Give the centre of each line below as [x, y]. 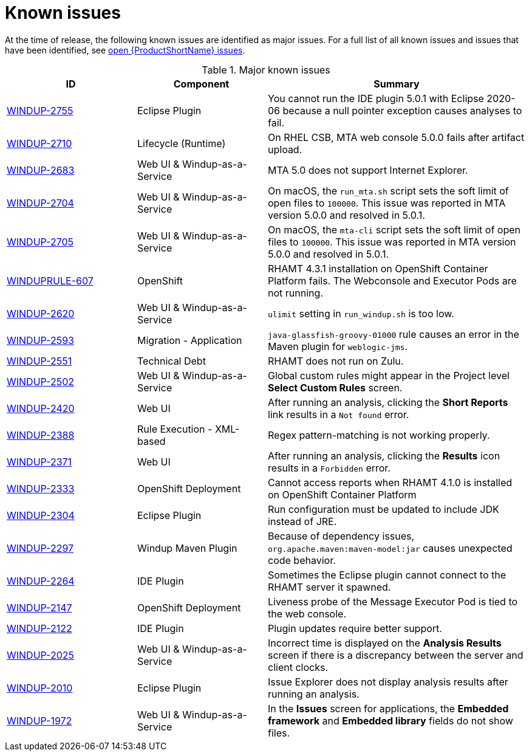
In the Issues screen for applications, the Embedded [388, 708]
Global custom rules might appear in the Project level [389, 375]
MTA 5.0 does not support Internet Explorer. [368, 170]
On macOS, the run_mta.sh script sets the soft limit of [388, 191]
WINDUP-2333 [41, 488]
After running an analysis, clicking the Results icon [384, 455]
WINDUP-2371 [39, 462]
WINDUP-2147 [39, 607]
